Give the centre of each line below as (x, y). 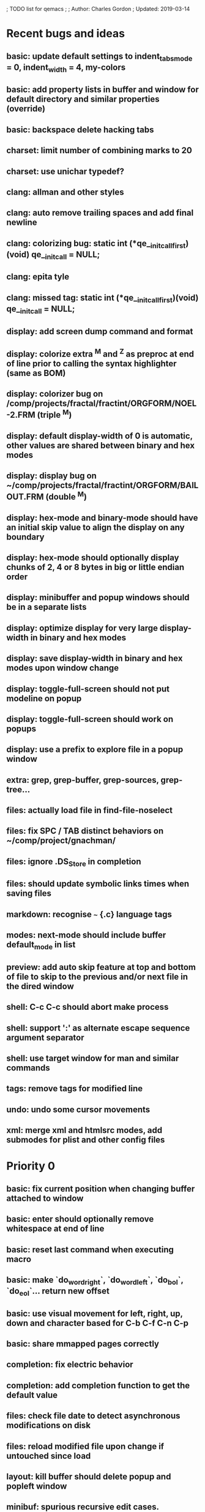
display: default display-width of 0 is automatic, (99, 436)
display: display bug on (51, 476)
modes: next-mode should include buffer (86, 935)
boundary (25, 537)
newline (22, 223)
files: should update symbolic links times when (98, 884)
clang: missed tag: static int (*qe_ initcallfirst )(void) (102, 299)
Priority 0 (31, 1166)
